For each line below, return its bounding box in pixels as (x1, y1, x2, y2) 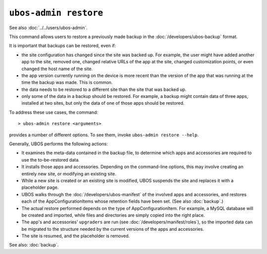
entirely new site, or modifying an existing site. (21, 170, 116, 176)
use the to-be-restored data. (21, 157, 80, 163)
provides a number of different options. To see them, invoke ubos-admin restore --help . (9, 131, 199, 138)
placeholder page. (21, 184, 59, 190)
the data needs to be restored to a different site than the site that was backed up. (21, 86, 186, 92)
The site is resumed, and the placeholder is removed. (21, 233, 130, 239)
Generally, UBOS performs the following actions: (9, 141, 108, 147)
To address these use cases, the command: (9, 109, 98, 115)
